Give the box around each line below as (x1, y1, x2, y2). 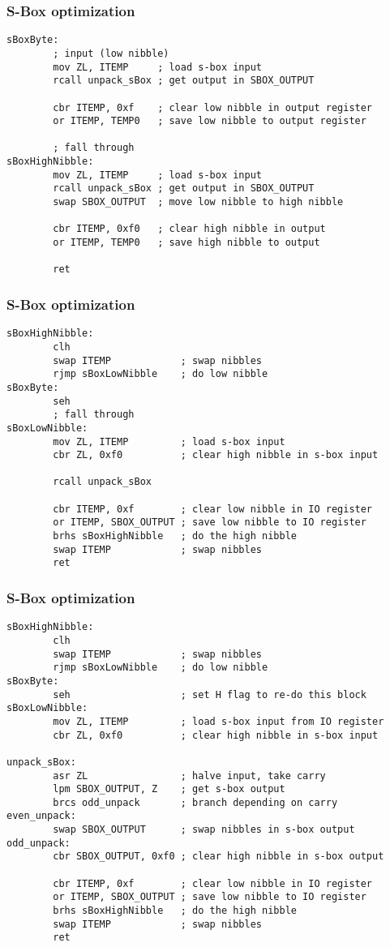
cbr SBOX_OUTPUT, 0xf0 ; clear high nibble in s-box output (53, 851, 384, 863)
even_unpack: (6, 810, 76, 822)
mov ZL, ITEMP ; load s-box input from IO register (53, 715, 384, 727)
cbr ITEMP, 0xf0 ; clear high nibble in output (53, 223, 326, 235)
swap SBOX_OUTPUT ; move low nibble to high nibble (53, 196, 344, 208)
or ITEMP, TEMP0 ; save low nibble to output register (53, 115, 366, 127)
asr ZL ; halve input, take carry (53, 769, 326, 782)
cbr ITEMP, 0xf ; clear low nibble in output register (53, 101, 373, 114)
